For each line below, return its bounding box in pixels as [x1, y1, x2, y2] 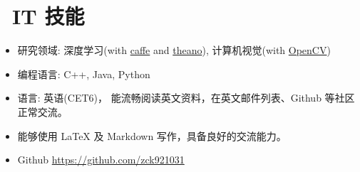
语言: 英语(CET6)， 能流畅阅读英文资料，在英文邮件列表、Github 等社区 [17, 90, 355, 105]
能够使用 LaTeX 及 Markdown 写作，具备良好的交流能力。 [17, 128, 287, 143]
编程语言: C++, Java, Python [17, 66, 150, 81]
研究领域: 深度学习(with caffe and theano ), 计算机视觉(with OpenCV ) [17, 43, 331, 58]
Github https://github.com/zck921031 [17, 152, 185, 167]
